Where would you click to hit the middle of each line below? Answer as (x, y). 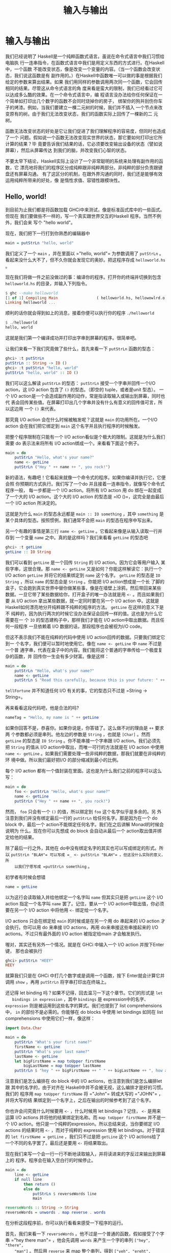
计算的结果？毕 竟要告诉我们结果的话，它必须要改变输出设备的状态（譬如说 (84, 144)
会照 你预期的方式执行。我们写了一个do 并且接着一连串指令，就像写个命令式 (85, 484)
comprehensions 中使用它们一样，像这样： (50, 1018)
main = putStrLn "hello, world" (39, 243)
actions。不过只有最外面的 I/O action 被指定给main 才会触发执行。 (75, 933)
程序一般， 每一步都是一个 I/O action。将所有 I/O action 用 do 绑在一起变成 (83, 490)
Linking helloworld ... (31, 303)
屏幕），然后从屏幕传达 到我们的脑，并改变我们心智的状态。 (67, 150)
